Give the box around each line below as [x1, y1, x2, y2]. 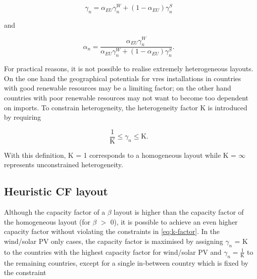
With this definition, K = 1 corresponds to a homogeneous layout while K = [4, 149, 237, 160]
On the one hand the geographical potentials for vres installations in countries [4, 73, 241, 83]
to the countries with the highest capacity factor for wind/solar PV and [4, 246, 222, 257]
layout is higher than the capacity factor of [113, 207, 244, 217]
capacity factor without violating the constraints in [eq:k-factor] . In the [4, 226, 220, 236]
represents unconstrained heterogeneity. [4, 159, 123, 170]
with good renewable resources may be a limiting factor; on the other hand [4, 83, 231, 93]
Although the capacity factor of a [4, 207, 105, 217]
